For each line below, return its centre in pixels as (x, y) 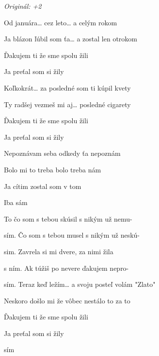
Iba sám (16, 202)
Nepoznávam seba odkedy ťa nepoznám (62, 153)
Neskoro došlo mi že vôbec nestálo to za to (67, 300)
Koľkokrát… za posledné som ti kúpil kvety (67, 87)
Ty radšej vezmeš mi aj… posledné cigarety (67, 104)
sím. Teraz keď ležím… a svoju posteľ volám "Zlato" (80, 284)
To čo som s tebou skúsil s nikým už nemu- (68, 218)
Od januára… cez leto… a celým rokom (61, 22)
